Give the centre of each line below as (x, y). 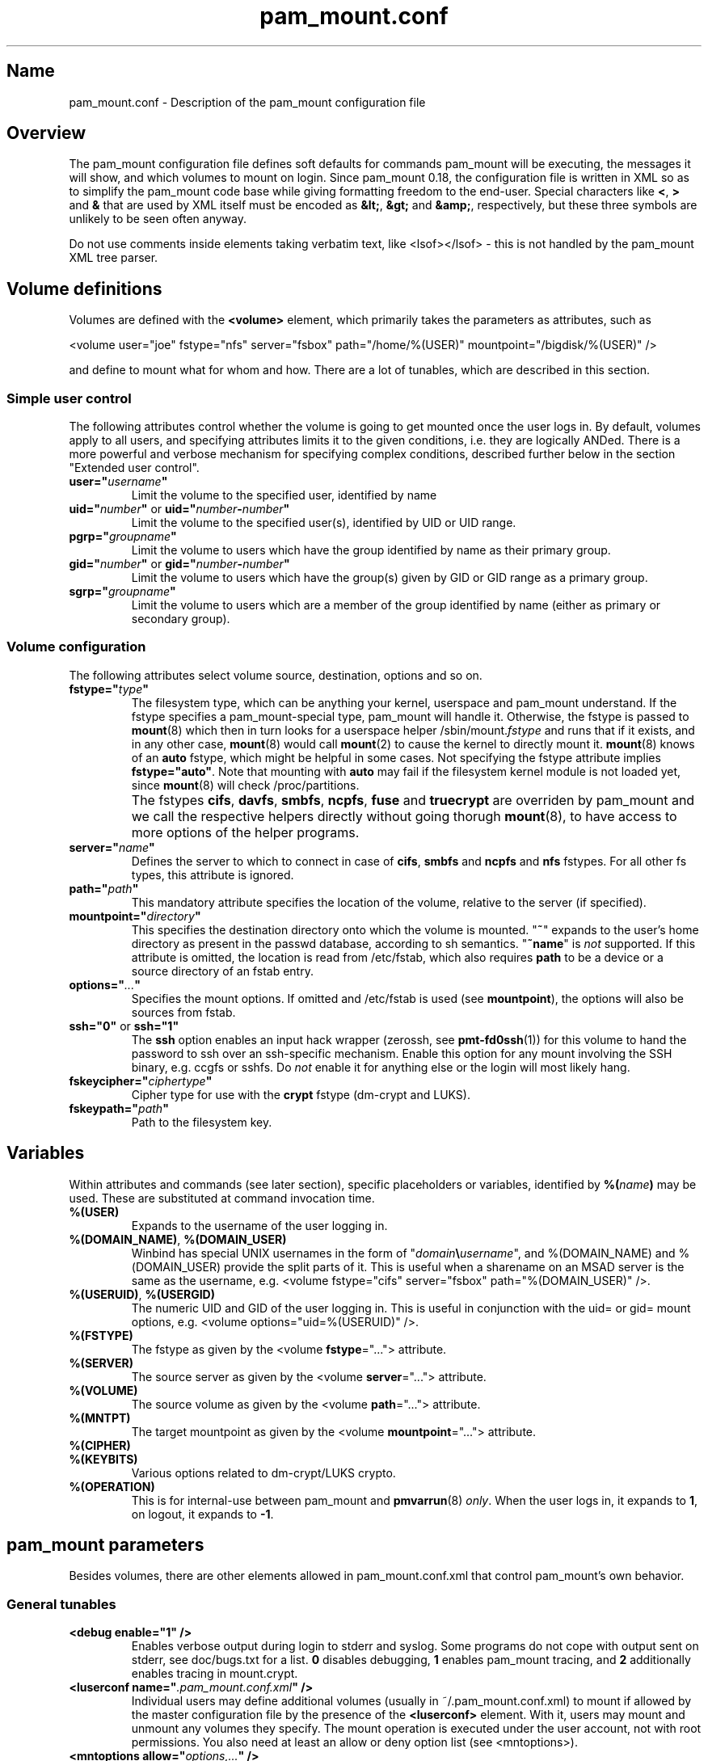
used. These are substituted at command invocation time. (222, 1198)
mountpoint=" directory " (135, 916)
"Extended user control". (134, 468)
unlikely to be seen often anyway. (158, 219)
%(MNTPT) (100, 1418)
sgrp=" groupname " (122, 592)
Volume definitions (84, 289)
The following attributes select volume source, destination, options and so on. (276, 675)
